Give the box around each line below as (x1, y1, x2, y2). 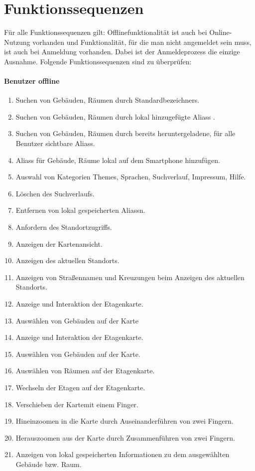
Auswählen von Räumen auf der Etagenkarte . (15, 365, 155, 376)
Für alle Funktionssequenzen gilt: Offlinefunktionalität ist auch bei (4, 27, 207, 37)
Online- (209, 27, 232, 37)
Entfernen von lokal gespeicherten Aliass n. (15, 205, 145, 215)
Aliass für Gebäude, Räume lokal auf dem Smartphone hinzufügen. (15, 155, 220, 165)
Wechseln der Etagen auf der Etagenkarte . (15, 382, 145, 392)
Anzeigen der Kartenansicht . (15, 238, 103, 249)
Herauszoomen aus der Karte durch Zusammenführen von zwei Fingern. (15, 432, 235, 443)
